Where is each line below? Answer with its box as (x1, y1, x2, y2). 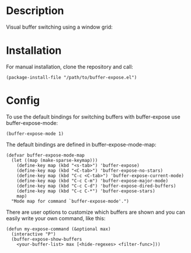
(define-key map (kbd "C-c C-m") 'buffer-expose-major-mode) (16, 178, 168, 183)
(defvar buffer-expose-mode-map (6, 152, 85, 158)
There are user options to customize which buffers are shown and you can (6, 209, 186, 216)
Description (6, 4, 64, 18)
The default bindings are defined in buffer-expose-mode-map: (6, 141, 157, 148)
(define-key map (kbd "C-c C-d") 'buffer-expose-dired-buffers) (16, 183, 176, 189)
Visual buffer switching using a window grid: (6, 23, 113, 30)
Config (6, 94, 40, 108)
